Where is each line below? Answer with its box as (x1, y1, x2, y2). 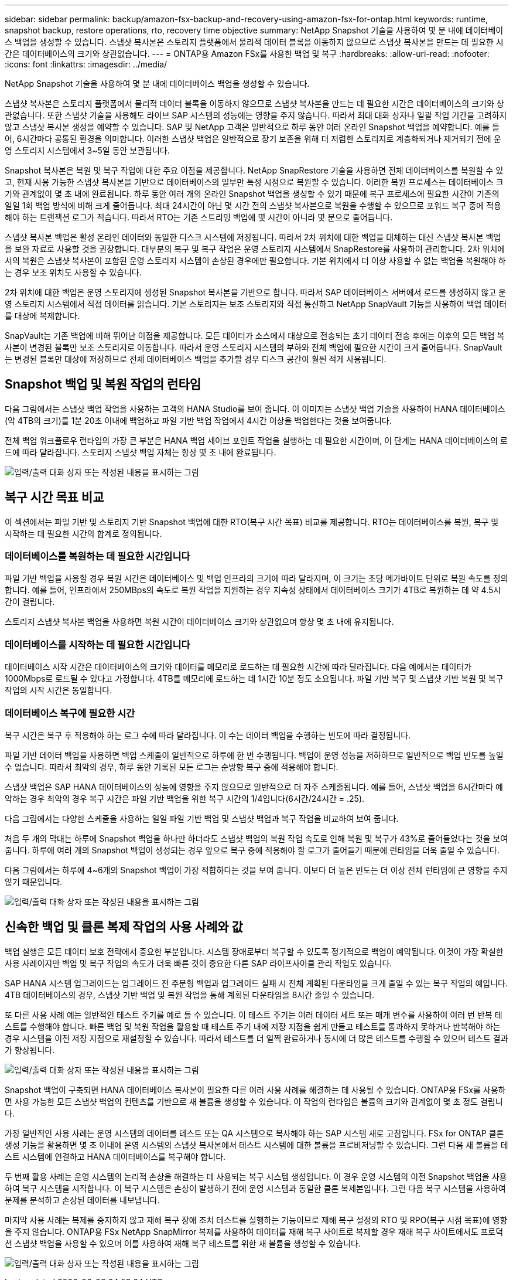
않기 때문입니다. (5, 876, 63, 887)
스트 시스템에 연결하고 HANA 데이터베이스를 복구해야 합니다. (5, 1151, 226, 1162)
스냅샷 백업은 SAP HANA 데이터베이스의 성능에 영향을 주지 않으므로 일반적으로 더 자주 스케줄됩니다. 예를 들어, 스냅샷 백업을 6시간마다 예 (5, 781, 503, 792)
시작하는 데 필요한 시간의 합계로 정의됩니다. (5, 528, 162, 539)
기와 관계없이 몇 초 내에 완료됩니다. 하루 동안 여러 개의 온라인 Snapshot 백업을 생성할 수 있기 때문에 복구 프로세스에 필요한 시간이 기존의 (5, 189, 500, 199)
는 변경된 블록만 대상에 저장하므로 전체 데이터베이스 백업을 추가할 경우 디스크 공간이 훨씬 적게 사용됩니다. (5, 354, 387, 364)
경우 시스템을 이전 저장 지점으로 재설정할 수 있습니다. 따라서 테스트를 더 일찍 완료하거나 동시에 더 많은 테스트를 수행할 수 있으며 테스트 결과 (5, 1033, 508, 1043)
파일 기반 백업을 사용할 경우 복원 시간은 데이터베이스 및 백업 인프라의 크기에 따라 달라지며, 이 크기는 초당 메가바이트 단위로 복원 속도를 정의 (5, 573, 508, 584)
